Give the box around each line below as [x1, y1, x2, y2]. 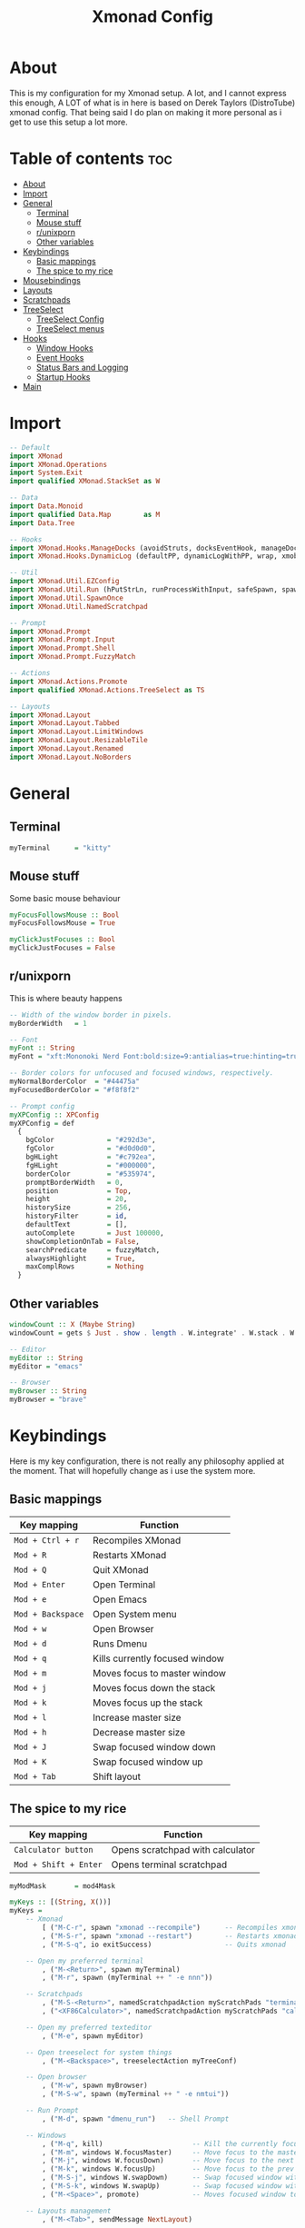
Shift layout [92, 1770, 141, 1783]
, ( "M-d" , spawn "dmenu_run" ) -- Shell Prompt [42, 2114, 230, 2124]
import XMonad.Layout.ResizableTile [9, 736, 148, 745]
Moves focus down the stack [92, 1681, 216, 1694]
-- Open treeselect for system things [25, 2047, 172, 2057]
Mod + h [14, 1726, 47, 1737]
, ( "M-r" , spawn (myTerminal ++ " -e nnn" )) [42, 1974, 213, 1983]
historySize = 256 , [25, 1203, 132, 1212]
